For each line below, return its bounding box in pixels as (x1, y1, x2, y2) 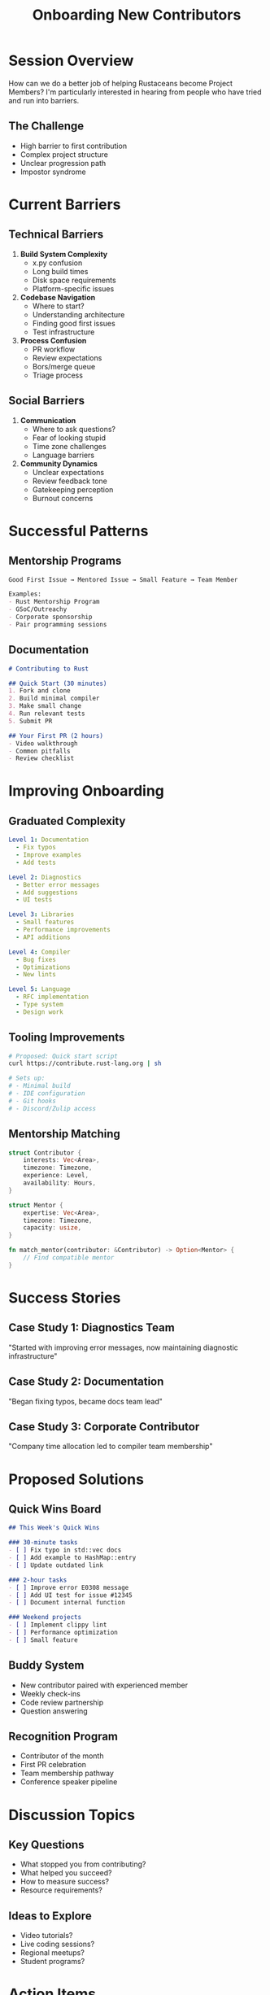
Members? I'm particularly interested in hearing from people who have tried (8, 87, 262, 97)
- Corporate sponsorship (8, 613, 93, 622)
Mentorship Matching (8, 1127, 120, 1141)
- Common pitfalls (8, 747, 71, 755)
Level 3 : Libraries (8, 910, 75, 919)
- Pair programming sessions (8, 620, 107, 628)
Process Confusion (20, 335, 87, 345)
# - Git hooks (8, 1097, 57, 1105)
